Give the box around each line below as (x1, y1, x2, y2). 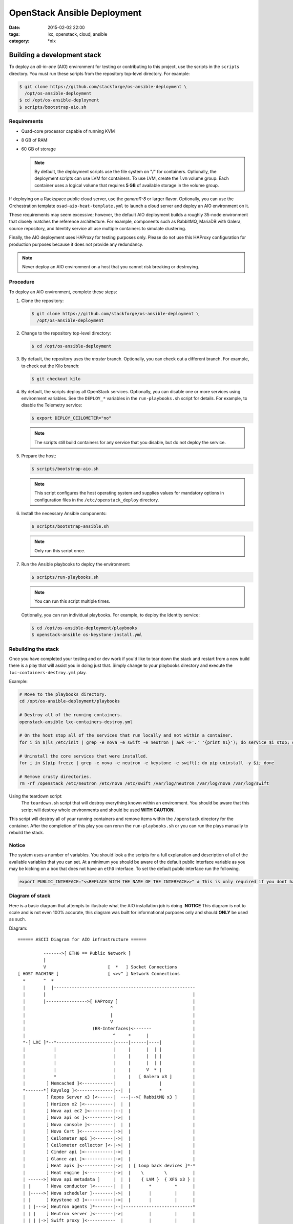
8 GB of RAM (21, 137, 47, 143)
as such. (9, 916, 26, 922)
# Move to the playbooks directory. (19, 692, 107, 697)
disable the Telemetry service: (21, 402, 83, 408)
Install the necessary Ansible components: (21, 511, 107, 517)
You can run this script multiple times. (34, 598, 110, 604)
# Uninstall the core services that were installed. (19, 753, 148, 759)
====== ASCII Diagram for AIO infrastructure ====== (18, 937, 146, 942)
